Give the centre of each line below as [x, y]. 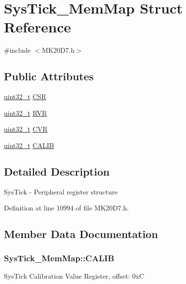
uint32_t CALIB [29, 145]
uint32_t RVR [25, 112]
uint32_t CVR [26, 129]
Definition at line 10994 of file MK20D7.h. [66, 208]
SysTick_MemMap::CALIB [59, 258]
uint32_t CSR [25, 97]
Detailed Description [57, 171]
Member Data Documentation [81, 234]
